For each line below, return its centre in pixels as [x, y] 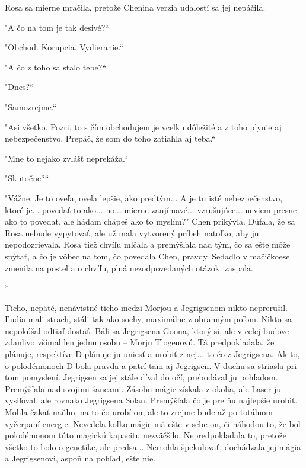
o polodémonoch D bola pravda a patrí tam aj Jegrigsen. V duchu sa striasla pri [151, 365]
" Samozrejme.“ [31, 106]
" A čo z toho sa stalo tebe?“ [56, 67]
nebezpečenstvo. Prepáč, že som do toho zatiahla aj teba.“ [110, 138]
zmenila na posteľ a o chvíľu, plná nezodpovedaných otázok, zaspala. [129, 267]
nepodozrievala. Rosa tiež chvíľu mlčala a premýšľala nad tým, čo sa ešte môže [148, 244]
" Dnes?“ [19, 87]
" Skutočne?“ [27, 178]
